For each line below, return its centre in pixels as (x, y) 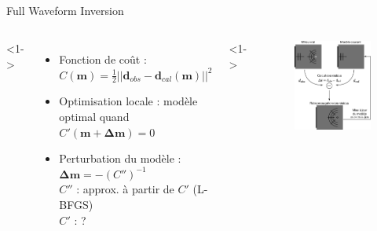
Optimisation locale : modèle (128, 101)
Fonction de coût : (103, 59)
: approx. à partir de (125, 189)
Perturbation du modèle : (120, 158)
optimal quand (94, 116)
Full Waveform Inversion (65, 11)
